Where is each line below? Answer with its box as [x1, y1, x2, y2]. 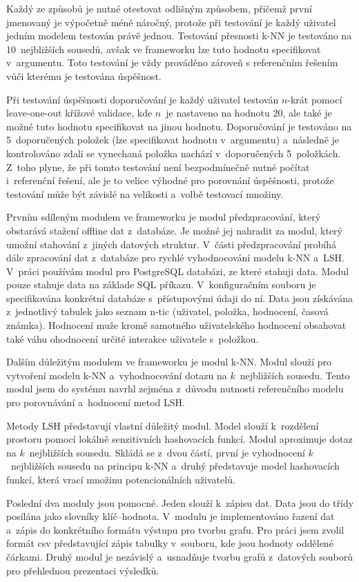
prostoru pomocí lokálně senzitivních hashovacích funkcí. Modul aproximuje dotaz [6, 432, 353, 446]
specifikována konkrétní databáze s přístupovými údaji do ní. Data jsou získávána [6, 290, 353, 305]
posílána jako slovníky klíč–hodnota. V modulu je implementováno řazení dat [6, 509, 335, 523]
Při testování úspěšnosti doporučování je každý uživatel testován [6, 92, 279, 106]
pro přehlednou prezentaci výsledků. [6, 563, 159, 577]
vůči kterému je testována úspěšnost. [6, 68, 162, 83]
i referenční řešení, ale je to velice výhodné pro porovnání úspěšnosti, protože [6, 173, 334, 188]
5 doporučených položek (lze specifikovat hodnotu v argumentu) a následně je [6, 132, 340, 147]
